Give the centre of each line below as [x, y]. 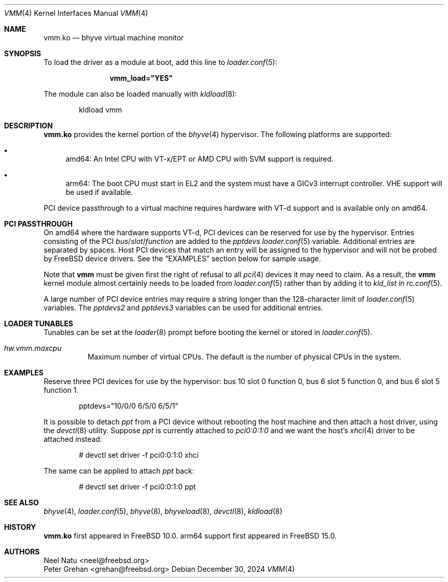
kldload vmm [100, 110]
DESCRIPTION [29, 126]
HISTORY [20, 527]
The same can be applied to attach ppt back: [119, 471]
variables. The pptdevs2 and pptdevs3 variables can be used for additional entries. [183, 308]
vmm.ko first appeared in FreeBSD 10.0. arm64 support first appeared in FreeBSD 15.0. [190, 536]
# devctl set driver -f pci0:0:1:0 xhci [139, 455]
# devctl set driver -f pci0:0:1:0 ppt [137, 487]
